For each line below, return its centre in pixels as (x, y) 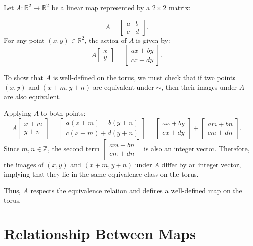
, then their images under (199, 87)
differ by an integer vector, (201, 164)
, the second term (74, 148)
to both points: (63, 113)
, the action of (106, 40)
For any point (24, 40)
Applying (18, 113)
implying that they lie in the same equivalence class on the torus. (101, 174)
